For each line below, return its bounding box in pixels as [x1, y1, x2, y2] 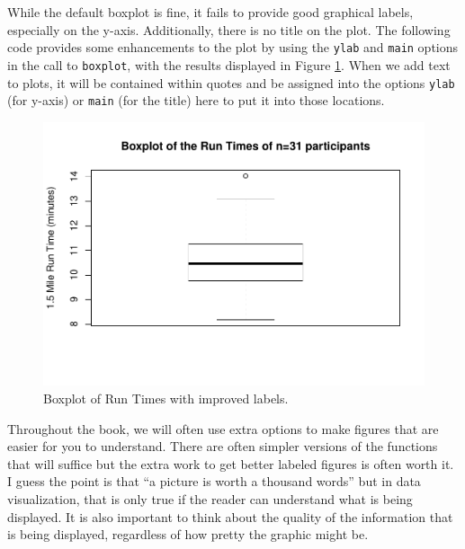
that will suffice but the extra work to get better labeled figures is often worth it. [7, 454, 454, 473]
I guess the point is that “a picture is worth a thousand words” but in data [7, 472, 421, 491]
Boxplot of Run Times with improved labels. [43, 388, 289, 407]
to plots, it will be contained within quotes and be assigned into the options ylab [7, 73, 455, 92]
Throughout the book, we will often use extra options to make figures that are [7, 419, 439, 438]
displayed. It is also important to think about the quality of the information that [7, 507, 453, 526]
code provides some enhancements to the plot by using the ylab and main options [7, 38, 459, 57]
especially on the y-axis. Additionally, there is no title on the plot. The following [7, 20, 451, 39]
